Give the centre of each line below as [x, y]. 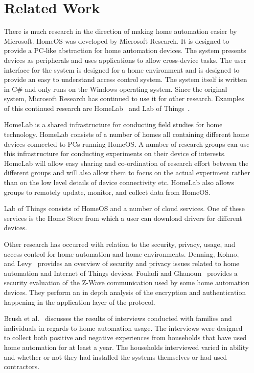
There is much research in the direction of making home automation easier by [120, 31]
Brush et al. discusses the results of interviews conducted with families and [118, 318]
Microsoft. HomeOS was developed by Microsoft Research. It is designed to [117, 40]
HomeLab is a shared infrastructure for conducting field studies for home [113, 124]
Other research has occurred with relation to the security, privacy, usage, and [120, 244]
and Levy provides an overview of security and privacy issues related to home [122, 263]
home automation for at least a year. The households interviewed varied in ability [127, 347]
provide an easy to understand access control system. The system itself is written [126, 79]
